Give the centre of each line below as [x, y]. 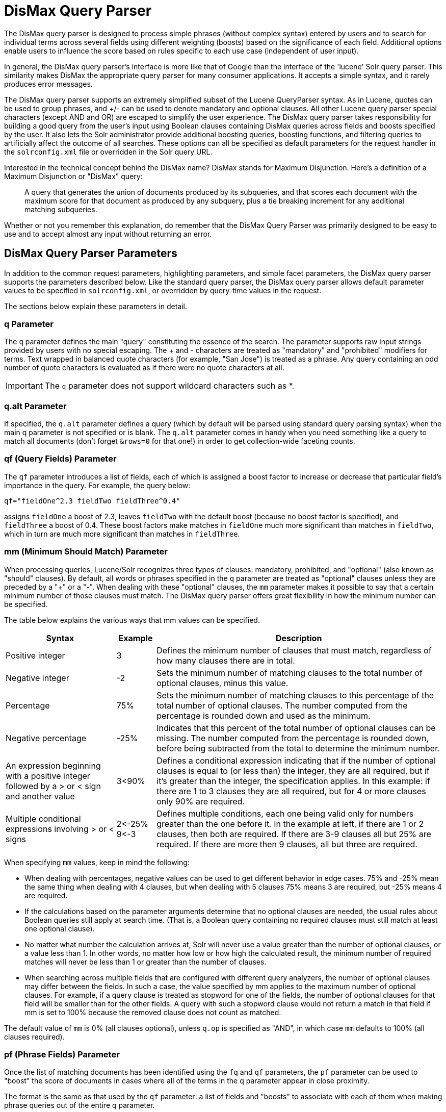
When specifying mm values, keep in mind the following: [97, 862]
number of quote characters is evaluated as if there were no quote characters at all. [144, 368]
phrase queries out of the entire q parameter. [80, 1105]
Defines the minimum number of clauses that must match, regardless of [294, 650]
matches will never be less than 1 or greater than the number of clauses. [146, 962]
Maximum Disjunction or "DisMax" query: [73, 176]
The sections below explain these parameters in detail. [96, 306]
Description [299, 638]
